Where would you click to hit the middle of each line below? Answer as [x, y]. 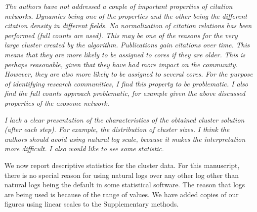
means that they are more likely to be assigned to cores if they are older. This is [125, 54]
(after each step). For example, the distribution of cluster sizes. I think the [117, 129]
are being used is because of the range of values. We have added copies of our [122, 194]
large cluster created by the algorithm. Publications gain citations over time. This [127, 45]
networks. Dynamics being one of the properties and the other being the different [126, 16]
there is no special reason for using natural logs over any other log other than [122, 175]
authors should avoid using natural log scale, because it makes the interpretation [125, 139]
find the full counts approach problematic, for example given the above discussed [125, 93]
